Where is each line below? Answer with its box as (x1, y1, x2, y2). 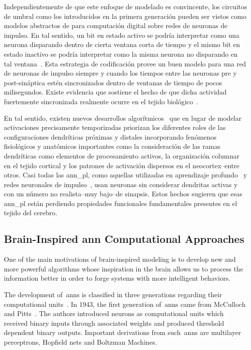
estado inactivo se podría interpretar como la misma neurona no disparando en (4, 48, 238, 59)
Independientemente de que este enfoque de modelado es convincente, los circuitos (4, 1, 247, 11)
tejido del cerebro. (4, 207, 58, 218)
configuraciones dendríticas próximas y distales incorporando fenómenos (4, 131, 217, 142)
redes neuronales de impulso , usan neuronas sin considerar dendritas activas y (4, 179, 238, 189)
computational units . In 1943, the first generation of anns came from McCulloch (4, 299, 246, 309)
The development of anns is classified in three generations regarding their (4, 289, 222, 300)
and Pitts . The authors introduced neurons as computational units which (4, 308, 224, 318)
